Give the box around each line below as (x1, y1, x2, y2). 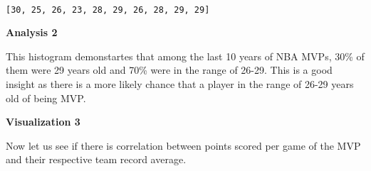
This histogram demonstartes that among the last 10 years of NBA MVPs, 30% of (6, 48, 365, 63)
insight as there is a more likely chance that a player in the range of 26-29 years (6, 77, 354, 92)
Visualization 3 (6, 114, 80, 129)
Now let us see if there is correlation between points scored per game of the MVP (6, 138, 361, 153)
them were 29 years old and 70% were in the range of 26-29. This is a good (6, 62, 333, 77)
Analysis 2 (6, 25, 58, 40)
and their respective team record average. (6, 152, 187, 167)
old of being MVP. (6, 90, 86, 105)
